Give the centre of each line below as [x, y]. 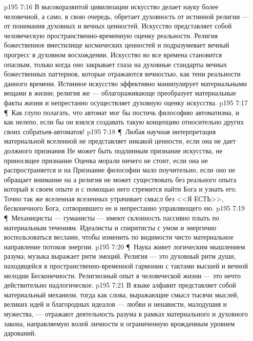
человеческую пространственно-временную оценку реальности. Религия [111, 35]
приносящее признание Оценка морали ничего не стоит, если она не [106, 160]
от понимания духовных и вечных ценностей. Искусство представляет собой [118, 26]
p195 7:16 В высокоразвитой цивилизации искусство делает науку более [111, 6]
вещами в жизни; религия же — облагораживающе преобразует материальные [120, 93]
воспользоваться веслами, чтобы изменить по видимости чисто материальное [119, 237]
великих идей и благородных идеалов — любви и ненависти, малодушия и [116, 304]
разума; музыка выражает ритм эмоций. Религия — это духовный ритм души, [120, 256]
